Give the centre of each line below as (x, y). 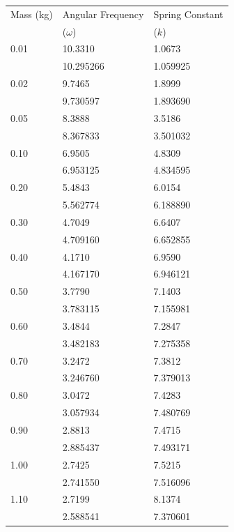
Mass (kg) (32, 14)
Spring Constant (188, 14)
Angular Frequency (103, 14)
